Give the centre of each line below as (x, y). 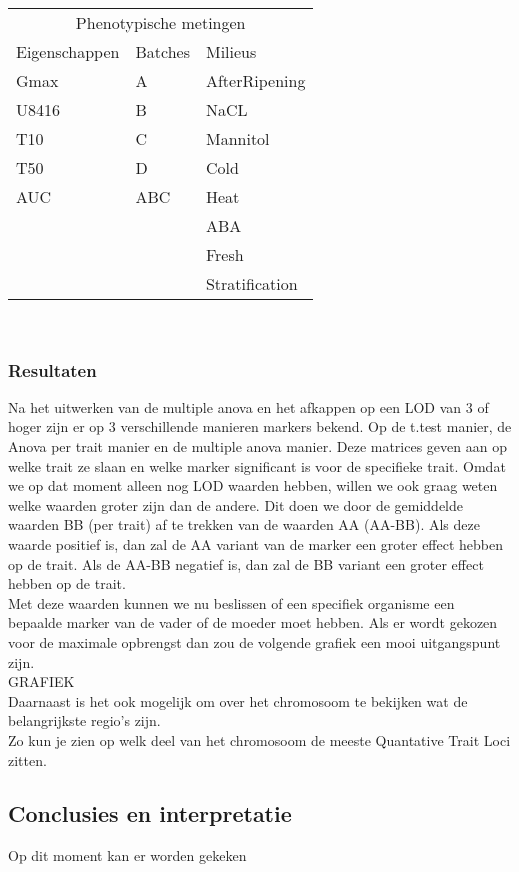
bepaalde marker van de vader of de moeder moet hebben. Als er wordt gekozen (253, 622)
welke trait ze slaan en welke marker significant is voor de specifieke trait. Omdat (257, 465)
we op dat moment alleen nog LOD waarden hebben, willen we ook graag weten (253, 485)
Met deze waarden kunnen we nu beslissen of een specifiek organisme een (231, 602)
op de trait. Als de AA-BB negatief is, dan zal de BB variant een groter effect (246, 563)
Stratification (251, 283)
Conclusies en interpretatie (150, 813)
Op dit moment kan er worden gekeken (127, 855)
